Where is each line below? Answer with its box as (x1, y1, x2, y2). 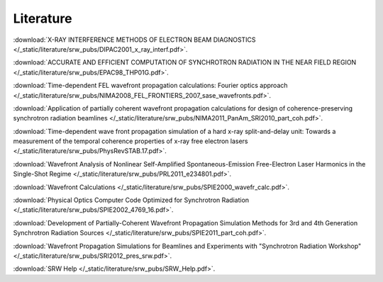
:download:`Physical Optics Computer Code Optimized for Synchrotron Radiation (13, 196, 250, 205)
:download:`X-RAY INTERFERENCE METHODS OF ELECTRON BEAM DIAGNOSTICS (13, 35, 256, 44)
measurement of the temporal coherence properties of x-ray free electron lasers (13, 137, 248, 145)
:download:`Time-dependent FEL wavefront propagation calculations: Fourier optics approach (13, 81, 288, 90)
